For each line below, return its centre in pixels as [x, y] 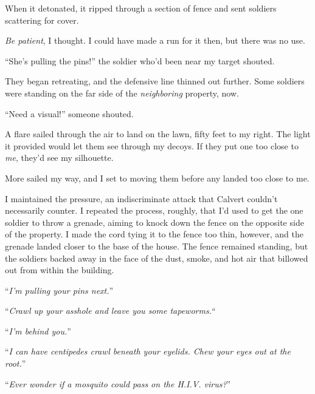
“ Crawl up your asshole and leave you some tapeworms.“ [110, 311]
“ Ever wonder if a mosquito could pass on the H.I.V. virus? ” [118, 383]
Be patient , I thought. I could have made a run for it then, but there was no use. [155, 40]
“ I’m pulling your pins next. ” [59, 290]
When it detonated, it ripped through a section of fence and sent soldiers [141, 8]
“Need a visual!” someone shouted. [69, 113]
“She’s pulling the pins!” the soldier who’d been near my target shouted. [140, 60]
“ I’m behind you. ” [38, 331]
